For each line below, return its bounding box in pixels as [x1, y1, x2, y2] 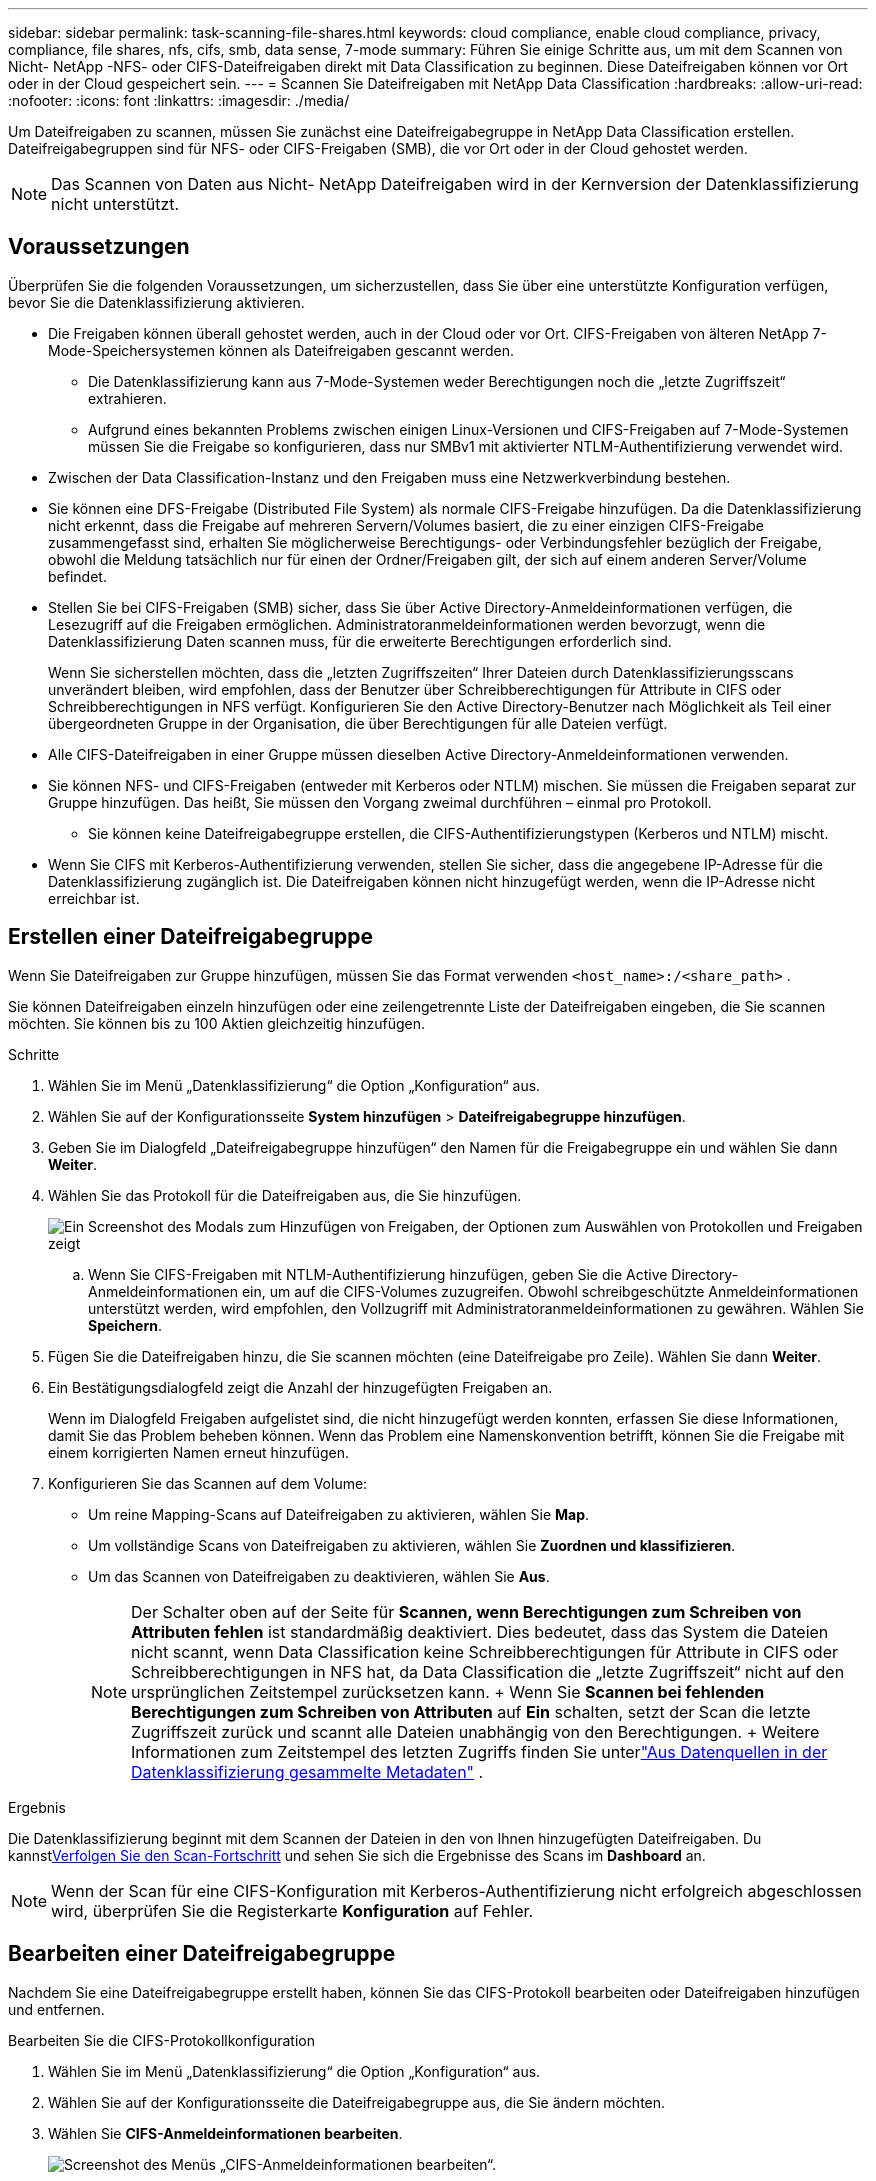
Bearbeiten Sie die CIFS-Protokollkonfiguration [8, 2031, 315, 2049]
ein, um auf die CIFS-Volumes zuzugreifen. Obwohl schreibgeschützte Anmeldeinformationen [241, 1282, 859, 1300]
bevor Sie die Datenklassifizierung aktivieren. [8, 293, 305, 311]
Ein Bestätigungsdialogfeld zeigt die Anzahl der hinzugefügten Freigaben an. [48, 1378, 553, 1396]
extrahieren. [88, 389, 167, 407]
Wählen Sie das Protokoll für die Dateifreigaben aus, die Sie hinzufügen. [48, 1186, 522, 1204]
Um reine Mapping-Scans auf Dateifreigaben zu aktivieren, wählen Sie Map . [88, 1505, 590, 1523]
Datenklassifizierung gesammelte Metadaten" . [131, 1761, 484, 1782]
